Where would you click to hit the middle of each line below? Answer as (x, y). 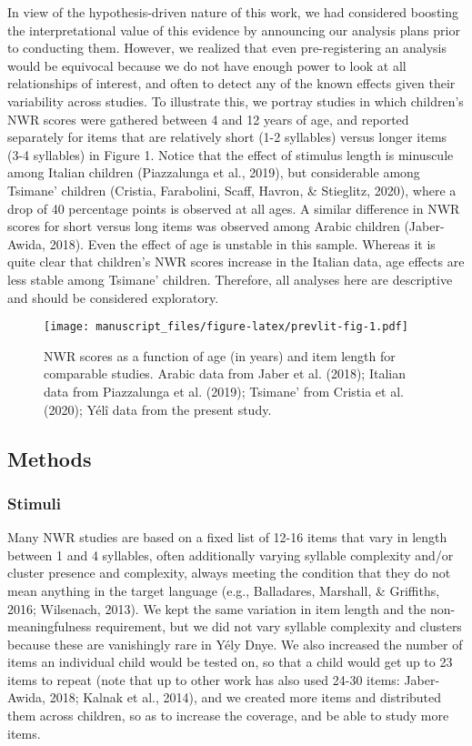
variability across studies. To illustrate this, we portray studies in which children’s (236, 101)
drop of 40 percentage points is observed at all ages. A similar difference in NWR (234, 208)
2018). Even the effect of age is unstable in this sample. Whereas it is (242, 243)
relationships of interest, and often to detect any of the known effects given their (231, 83)
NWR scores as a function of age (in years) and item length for (220, 355)
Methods (50, 458)
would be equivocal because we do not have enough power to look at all (207, 65)
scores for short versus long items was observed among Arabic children (204, 226)
